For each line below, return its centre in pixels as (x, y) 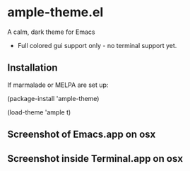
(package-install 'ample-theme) (53, 98)
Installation (32, 68)
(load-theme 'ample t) (39, 112)
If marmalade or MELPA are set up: (58, 85)
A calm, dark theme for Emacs (51, 32)
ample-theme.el (55, 12)
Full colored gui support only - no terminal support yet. (97, 45)
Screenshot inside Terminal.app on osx (95, 159)
